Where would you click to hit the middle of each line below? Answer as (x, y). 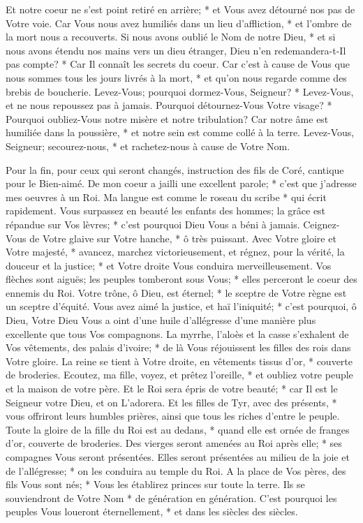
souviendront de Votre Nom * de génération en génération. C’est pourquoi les (171, 498)
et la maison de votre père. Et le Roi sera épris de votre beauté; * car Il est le (172, 389)
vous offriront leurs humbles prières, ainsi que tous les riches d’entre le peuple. (173, 416)
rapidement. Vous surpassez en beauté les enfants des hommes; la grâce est (166, 211)
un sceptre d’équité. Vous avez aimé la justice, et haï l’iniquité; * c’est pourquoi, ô (181, 306)
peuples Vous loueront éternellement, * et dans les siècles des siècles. (152, 511)
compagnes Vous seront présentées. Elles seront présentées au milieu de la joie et (178, 457)
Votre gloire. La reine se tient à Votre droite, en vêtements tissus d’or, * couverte (179, 361)
